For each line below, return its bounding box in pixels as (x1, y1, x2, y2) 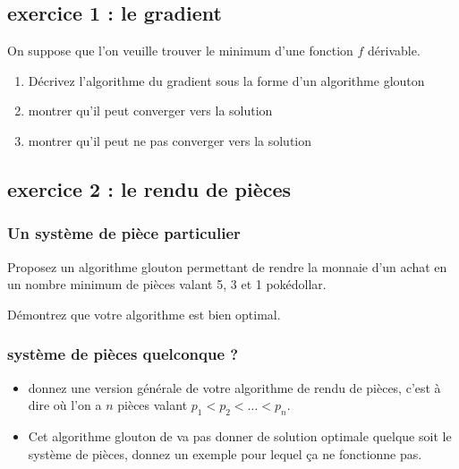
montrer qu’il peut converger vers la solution (28, 101, 273, 120)
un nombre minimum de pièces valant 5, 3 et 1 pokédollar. (7, 275, 327, 294)
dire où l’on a (28, 396, 102, 414)
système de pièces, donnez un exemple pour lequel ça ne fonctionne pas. (28, 444, 422, 463)
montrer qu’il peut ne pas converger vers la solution (28, 131, 311, 149)
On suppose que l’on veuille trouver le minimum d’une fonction (7, 41, 353, 60)
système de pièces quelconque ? (7, 343, 239, 365)
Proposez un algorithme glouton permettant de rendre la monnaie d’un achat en (7, 257, 447, 276)
